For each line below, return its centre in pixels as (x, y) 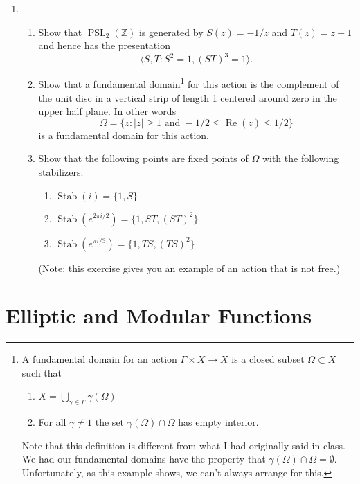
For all (52, 422)
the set (110, 422)
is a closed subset (268, 359)
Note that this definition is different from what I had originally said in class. (183, 445)
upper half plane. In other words (107, 111)
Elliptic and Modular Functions (159, 315)
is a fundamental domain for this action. (124, 135)
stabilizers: (61, 171)
